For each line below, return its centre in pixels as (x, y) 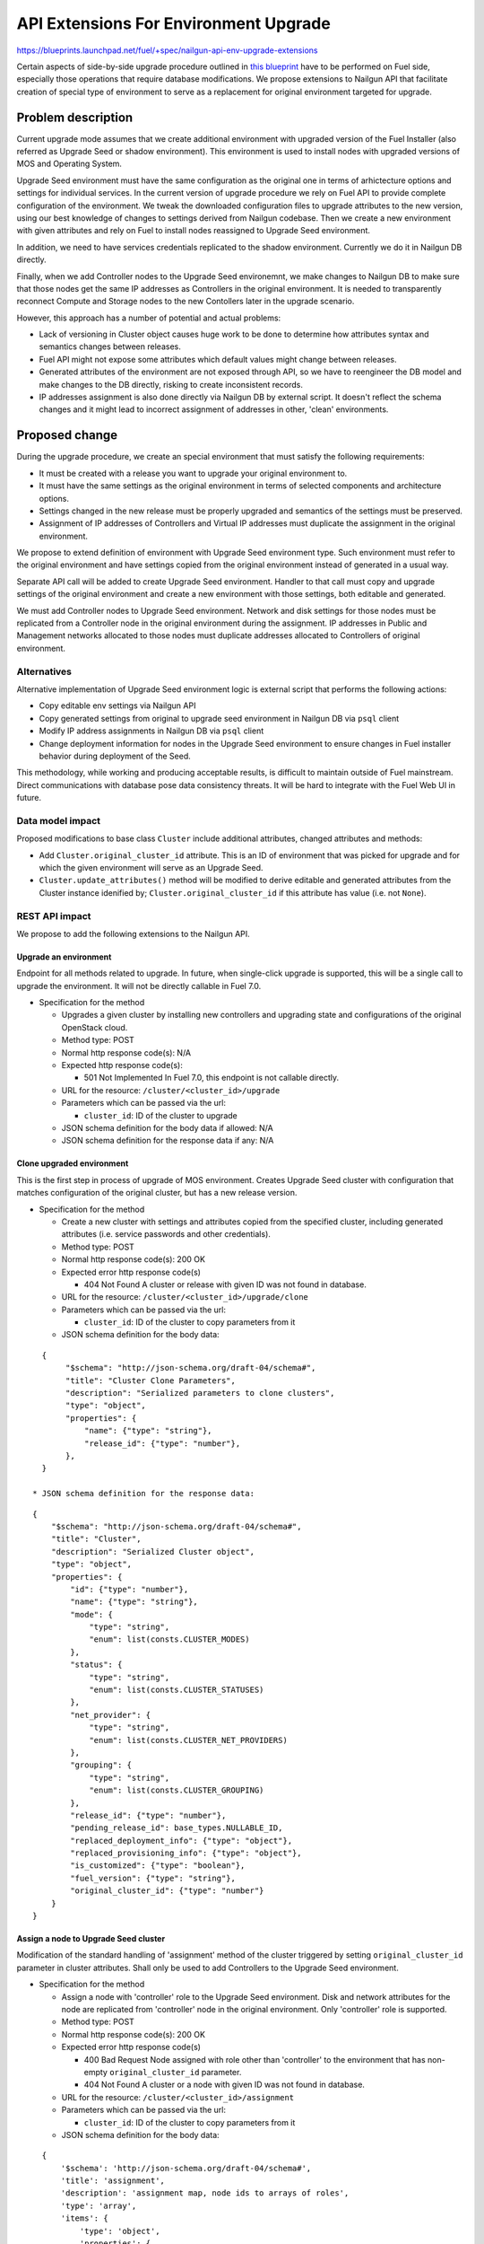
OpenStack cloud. (95, 1027)
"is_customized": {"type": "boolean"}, (158, 1866)
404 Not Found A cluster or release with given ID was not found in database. (225, 1284)
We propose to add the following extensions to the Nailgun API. (133, 934)
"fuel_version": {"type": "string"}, (153, 1878)
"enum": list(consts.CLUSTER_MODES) (169, 1639)
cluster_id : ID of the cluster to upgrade (160, 1115)
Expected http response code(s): (122, 1065)
